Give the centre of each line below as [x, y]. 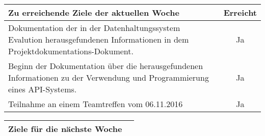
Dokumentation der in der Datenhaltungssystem [94, 28]
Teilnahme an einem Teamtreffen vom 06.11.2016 [96, 104]
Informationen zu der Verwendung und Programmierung [109, 77]
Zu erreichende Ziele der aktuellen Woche [94, 12]
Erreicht [240, 12]
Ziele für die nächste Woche [65, 129]
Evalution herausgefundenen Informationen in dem [99, 39]
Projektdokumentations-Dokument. [71, 51]
